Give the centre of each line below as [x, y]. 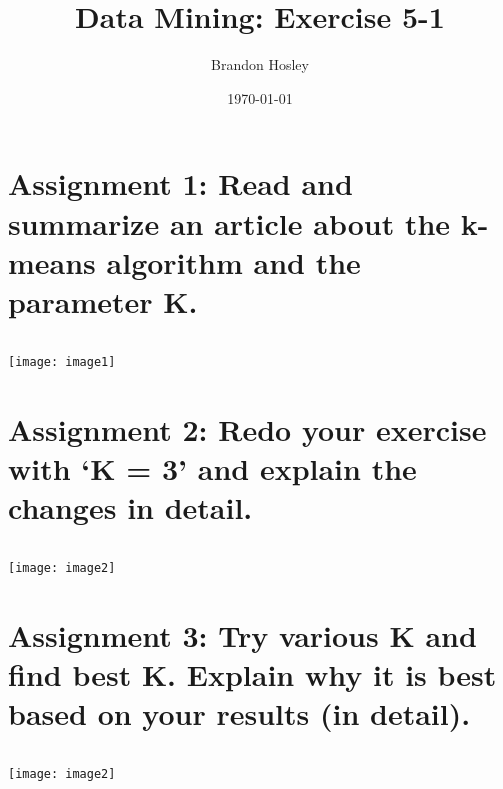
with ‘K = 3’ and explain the [212, 467]
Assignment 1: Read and [180, 183]
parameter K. [103, 300]
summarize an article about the [229, 222]
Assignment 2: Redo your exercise [247, 428]
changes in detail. [130, 507]
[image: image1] [62, 361]
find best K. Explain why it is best [252, 674]
